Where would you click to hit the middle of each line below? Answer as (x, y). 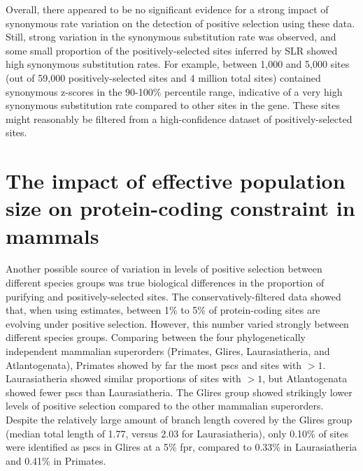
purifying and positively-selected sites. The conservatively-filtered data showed (173, 296)
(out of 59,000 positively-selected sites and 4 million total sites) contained (163, 77)
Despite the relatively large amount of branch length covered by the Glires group (179, 419)
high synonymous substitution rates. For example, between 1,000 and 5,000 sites (178, 64)
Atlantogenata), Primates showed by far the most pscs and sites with (154, 364)
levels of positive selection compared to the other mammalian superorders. (165, 406)
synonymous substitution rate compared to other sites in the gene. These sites (173, 105)
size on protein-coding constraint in (180, 208)
